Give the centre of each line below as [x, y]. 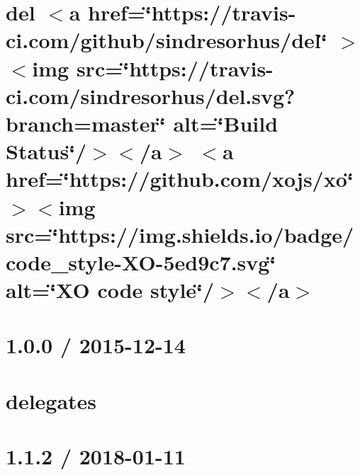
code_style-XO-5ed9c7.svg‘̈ [141, 262]
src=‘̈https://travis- [175, 68]
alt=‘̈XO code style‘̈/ [110, 290]
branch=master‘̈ [86, 123]
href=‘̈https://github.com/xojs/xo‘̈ [180, 179]
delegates [51, 400]
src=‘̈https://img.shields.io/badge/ [180, 234]
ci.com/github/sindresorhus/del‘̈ [167, 40]
